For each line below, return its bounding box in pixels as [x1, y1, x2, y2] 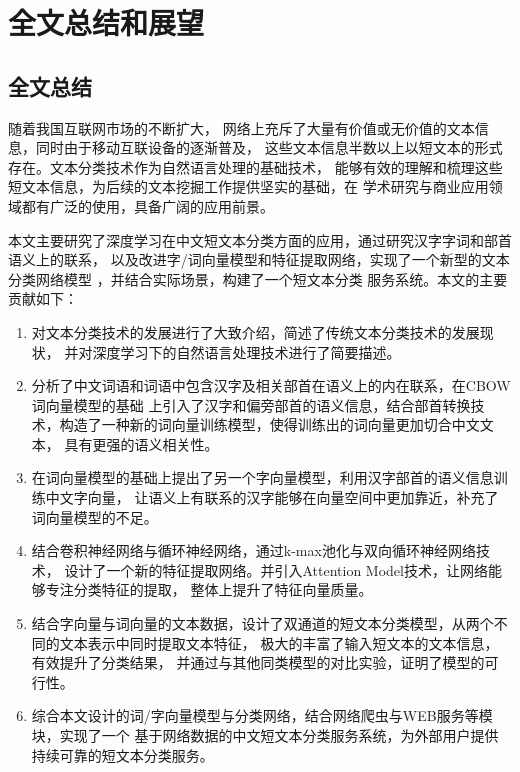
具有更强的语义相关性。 [64, 433, 219, 454]
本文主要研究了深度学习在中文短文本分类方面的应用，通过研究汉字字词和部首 [8, 229, 512, 250]
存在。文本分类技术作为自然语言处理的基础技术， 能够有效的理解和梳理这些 [8, 156, 503, 177]
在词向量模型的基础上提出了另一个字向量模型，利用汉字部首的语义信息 [31, 467, 494, 488]
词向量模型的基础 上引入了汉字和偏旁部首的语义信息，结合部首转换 [31, 394, 471, 415]
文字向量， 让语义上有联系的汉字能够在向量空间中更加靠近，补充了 [59, 487, 499, 508]
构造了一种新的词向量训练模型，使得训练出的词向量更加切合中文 [59, 414, 480, 435]
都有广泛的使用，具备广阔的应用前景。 [21, 195, 274, 216]
